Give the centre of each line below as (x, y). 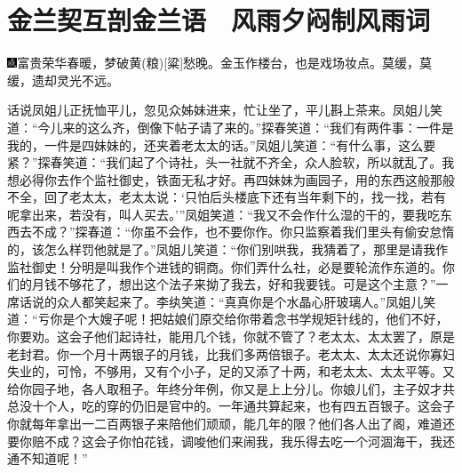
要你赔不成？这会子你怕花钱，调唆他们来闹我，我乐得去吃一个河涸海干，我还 (231, 441)
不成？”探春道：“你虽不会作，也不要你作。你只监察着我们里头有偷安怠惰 (243, 232)
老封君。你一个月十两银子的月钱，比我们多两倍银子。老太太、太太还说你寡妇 (231, 353)
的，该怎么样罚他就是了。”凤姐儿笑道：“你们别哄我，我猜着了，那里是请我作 (228, 249)
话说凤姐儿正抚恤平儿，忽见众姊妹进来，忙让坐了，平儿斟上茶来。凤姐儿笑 (225, 110)
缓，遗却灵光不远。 (63, 80)
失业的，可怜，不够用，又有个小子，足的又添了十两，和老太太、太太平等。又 (231, 371)
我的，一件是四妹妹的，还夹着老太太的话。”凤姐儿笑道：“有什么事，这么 (215, 144)
